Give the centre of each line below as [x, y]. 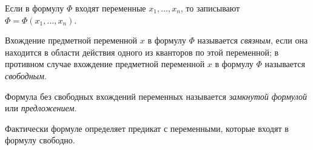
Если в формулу [35, 8]
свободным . [26, 75]
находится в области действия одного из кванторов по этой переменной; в [142, 52]
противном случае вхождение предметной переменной [105, 64]
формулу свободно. [40, 140]
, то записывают [210, 8]
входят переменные [110, 8]
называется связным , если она [253, 40]
